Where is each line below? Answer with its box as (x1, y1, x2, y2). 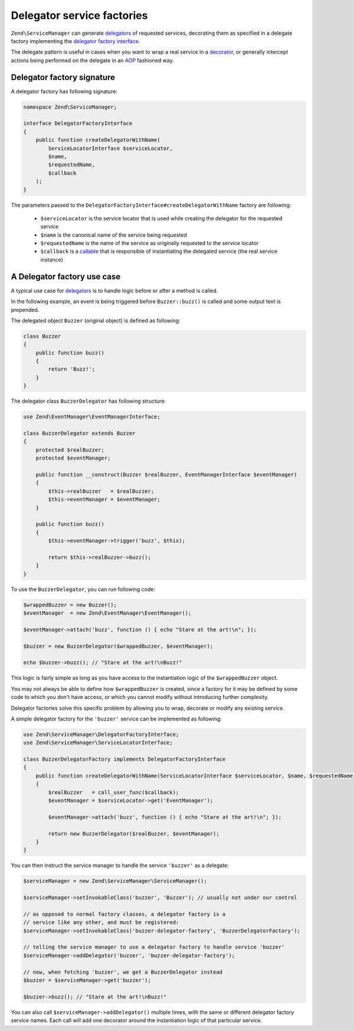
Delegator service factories (11, 9, 148, 22)
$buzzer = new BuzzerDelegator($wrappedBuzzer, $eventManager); (23, 642, 214, 650)
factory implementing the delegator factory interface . (11, 37, 140, 44)
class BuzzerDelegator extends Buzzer (23, 430, 136, 436)
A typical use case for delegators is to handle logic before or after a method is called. (11, 287, 218, 294)
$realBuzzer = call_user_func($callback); (48, 789, 179, 795)
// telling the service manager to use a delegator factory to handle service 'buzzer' (23, 944, 285, 951)
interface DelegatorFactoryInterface (23, 120, 133, 127)
